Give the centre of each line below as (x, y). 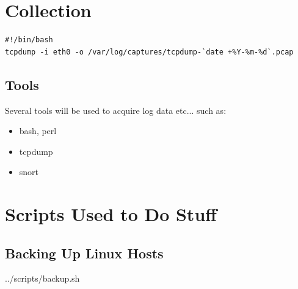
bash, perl (38, 131)
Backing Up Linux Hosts (84, 253)
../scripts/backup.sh (42, 278)
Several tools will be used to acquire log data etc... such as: (116, 110)
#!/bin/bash (29, 40)
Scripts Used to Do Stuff (111, 214)
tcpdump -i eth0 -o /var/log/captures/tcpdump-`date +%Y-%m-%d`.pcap (149, 52)
